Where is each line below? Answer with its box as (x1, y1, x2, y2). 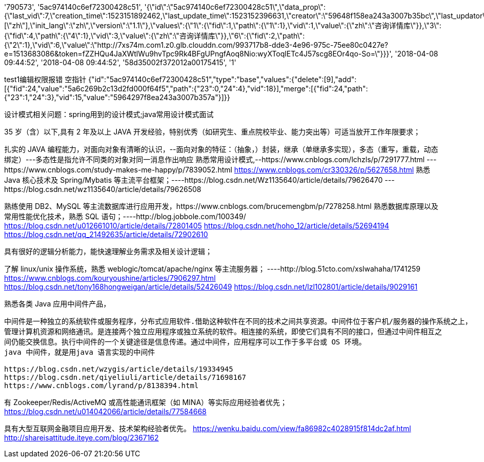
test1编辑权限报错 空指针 (4, 75, 87, 84)
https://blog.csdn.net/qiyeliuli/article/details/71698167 (4, 373, 247, 381)
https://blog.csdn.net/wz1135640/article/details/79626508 (4, 185, 201, 194)
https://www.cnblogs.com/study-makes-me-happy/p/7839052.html (4, 165, 232, 174)
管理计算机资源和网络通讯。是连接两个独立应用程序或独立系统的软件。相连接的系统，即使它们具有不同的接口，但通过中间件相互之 (4, 328, 442, 336)
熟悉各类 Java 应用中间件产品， (4, 299, 111, 308)
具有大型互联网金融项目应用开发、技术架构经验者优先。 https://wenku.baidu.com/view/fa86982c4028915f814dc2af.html (4, 424, 411, 433)
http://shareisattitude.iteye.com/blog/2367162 (4, 433, 159, 442)
